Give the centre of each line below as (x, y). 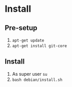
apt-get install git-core (39, 46)
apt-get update (28, 40)
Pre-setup (21, 28)
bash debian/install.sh (37, 80)
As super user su (30, 74)
